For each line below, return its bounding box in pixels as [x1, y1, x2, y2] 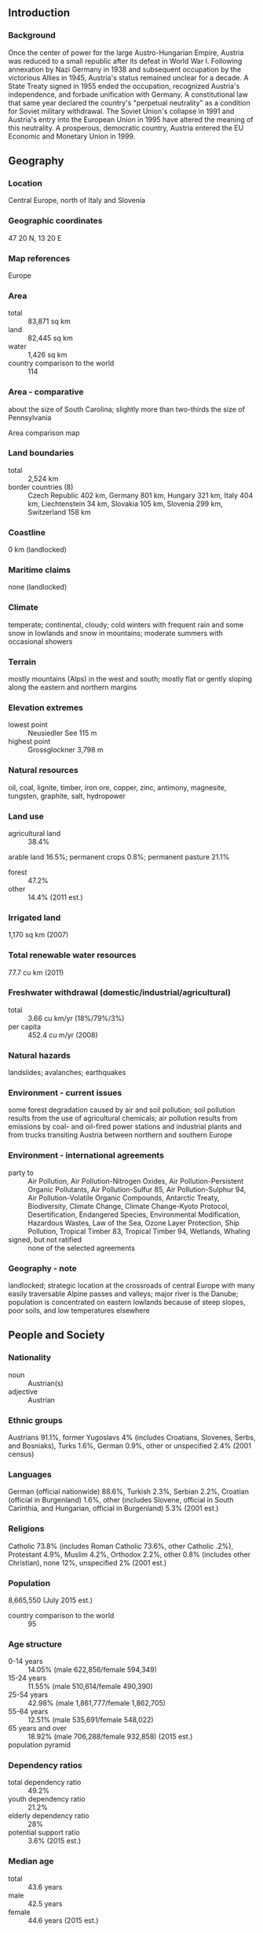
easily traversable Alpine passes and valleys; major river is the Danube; [8, 1289, 239, 1299]
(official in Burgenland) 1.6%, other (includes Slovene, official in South [8, 1495, 234, 1505]
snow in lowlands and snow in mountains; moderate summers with [8, 628, 224, 638]
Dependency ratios [8, 1760, 82, 1771]
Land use [8, 811, 45, 822]
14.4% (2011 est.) [27, 893, 84, 902]
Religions [8, 1523, 45, 1534]
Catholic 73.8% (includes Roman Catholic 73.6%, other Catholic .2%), [8, 1541, 234, 1550]
